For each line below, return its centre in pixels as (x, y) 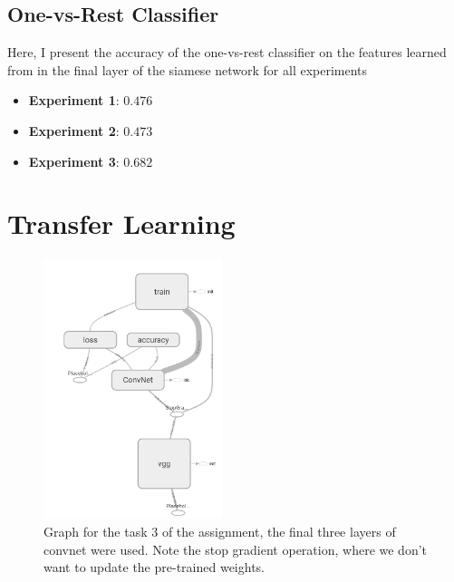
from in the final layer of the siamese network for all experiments (188, 69)
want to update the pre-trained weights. (154, 567)
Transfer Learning (121, 223)
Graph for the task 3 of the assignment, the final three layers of (220, 531)
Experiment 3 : (74, 161)
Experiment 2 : (74, 130)
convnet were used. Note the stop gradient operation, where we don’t (236, 549)
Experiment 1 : (74, 100)
